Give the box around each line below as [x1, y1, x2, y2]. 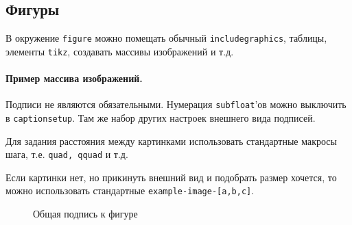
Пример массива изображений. [5, 71, 143, 85]
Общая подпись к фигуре [33, 207, 138, 221]
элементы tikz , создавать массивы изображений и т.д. [5, 44, 234, 58]
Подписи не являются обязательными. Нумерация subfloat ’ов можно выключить [5, 97, 347, 111]
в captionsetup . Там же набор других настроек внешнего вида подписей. [5, 110, 316, 124]
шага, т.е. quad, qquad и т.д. [5, 147, 128, 161]
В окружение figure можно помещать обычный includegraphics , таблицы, [5, 31, 327, 45]
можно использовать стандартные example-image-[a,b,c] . [5, 183, 255, 198]
